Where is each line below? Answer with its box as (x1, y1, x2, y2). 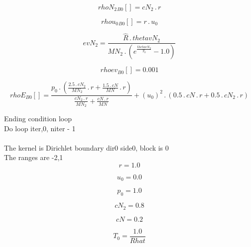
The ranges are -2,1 (4, 152, 63, 163)
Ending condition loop (4, 113, 72, 123)
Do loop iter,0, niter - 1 (4, 123, 76, 133)
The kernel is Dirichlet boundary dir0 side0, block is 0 (4, 142, 169, 153)
